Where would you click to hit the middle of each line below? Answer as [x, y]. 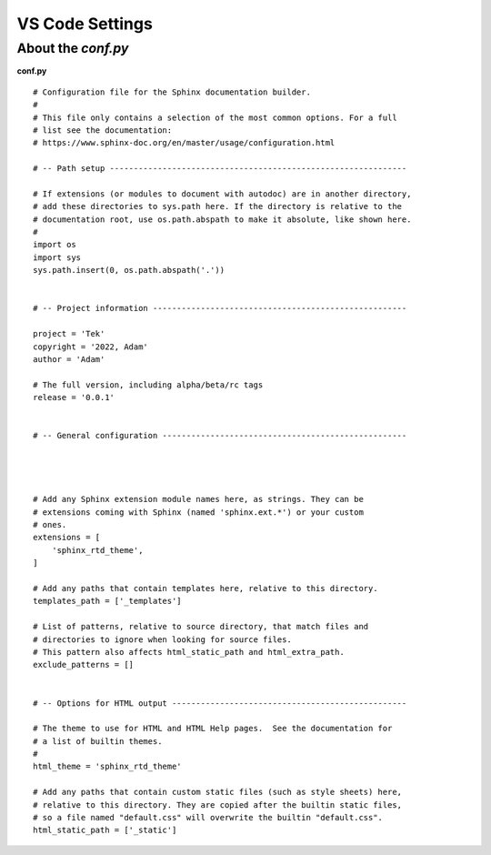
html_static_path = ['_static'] [105, 830]
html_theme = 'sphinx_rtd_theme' [107, 767]
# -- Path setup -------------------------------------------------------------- [220, 169]
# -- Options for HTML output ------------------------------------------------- [220, 703]
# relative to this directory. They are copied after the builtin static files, [218, 805]
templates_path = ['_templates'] [107, 601]
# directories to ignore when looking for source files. [163, 639]
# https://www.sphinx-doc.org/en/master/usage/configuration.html [184, 143]
